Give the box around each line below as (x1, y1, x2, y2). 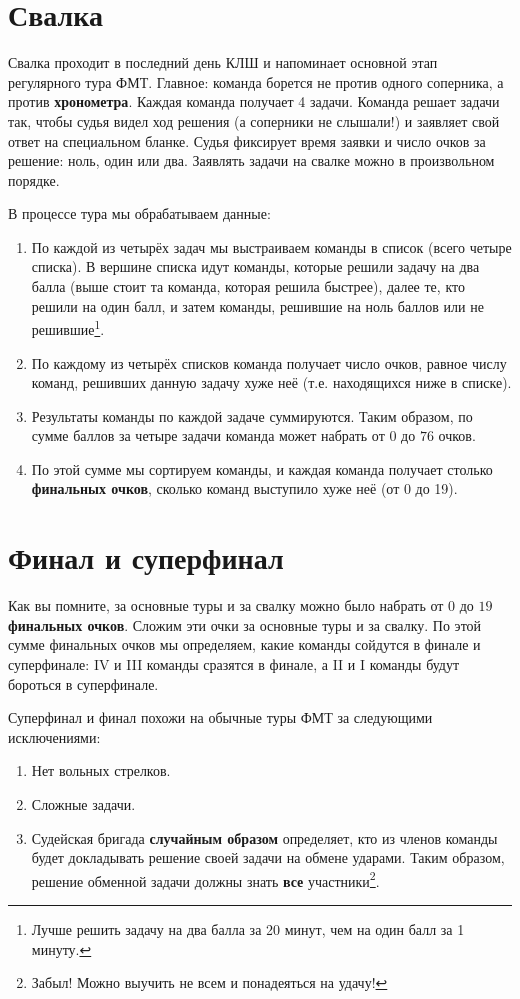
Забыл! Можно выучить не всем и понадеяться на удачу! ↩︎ (31, 972, 388, 993)
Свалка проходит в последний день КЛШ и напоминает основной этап (8, 52, 438, 73)
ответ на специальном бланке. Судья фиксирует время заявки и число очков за (8, 130, 486, 151)
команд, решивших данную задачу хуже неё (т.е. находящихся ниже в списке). (31, 372, 512, 393)
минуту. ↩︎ (31, 938, 92, 959)
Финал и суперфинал (8, 537, 284, 578)
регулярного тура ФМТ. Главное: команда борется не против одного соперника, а (8, 71, 504, 92)
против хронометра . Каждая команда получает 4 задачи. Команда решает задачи (8, 91, 500, 112)
